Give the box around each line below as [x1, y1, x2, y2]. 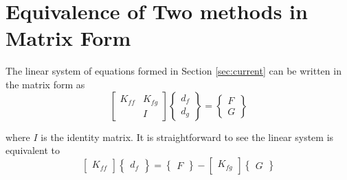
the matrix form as [5, 77, 85, 91]
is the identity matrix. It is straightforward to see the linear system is [41, 129, 334, 144]
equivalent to [5, 143, 60, 157]
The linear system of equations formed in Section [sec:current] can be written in [5, 64, 342, 78]
